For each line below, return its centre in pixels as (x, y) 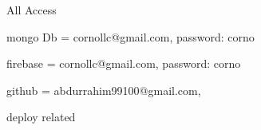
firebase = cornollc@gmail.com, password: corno (124, 63)
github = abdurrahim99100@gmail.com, (104, 90)
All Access (32, 10)
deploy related (41, 117)
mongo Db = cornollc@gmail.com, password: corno (130, 36)
